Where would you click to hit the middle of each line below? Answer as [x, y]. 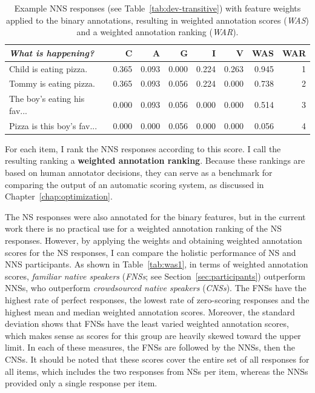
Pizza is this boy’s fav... [53, 125]
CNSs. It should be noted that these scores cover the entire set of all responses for [157, 359]
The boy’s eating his [47, 99]
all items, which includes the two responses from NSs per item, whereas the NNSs [157, 371]
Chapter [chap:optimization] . [59, 196]
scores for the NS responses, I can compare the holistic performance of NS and [151, 252]
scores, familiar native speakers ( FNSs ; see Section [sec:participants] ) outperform [155, 276]
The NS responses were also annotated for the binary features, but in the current [155, 216]
